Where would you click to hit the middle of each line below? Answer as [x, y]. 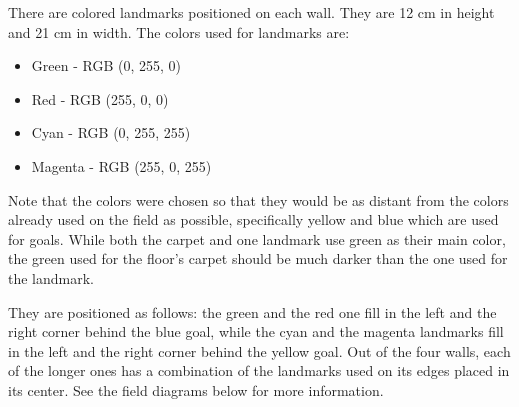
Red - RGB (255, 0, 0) [100, 98]
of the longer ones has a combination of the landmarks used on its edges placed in [259, 370]
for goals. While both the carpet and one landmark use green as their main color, [257, 238]
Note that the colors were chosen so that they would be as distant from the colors [258, 199]
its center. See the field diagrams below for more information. [196, 389]
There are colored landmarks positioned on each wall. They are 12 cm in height [251, 12]
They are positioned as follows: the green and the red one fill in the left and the [252, 311]
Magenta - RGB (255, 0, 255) [121, 165]
